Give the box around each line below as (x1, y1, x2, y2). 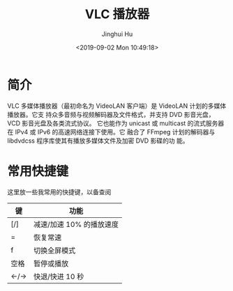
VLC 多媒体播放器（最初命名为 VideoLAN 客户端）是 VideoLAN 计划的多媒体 (7, 102, 227, 110)
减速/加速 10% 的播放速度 (33, 219, 119, 229)
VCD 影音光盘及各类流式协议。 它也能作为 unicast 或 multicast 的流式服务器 (7, 119, 225, 127)
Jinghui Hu (101, 29, 133, 38)
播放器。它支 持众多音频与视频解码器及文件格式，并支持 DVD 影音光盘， (7, 110, 215, 118)
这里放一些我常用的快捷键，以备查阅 (7, 187, 112, 196)
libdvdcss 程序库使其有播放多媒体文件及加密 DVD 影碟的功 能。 (7, 136, 190, 145)
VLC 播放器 (84, 6, 150, 22)
